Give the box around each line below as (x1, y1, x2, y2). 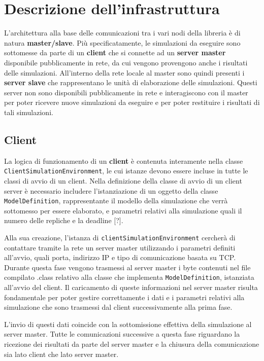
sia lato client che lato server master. (4, 348, 119, 359)
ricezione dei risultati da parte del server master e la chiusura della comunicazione (4, 339, 259, 349)
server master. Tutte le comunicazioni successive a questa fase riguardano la (4, 329, 240, 339)
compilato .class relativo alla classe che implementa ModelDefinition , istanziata (4, 272, 254, 282)
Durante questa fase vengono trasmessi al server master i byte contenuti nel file (4, 262, 251, 272)
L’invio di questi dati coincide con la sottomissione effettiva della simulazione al (4, 318, 252, 329)
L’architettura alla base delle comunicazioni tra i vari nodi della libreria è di (4, 27, 241, 38)
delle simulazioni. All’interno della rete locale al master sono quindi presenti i (4, 67, 245, 78)
